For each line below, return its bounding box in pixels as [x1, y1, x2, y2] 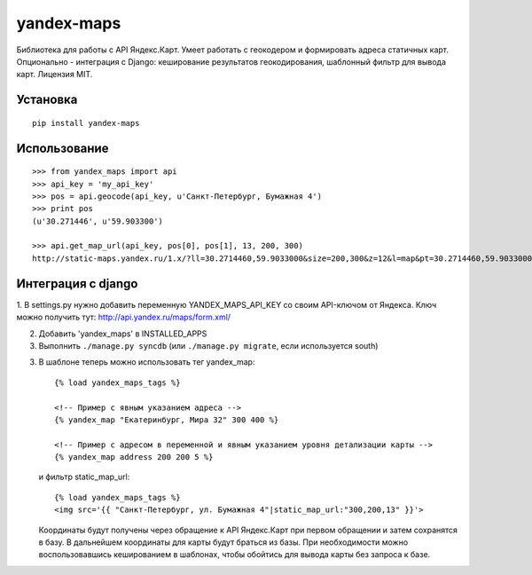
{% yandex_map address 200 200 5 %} [54, 453, 214, 462]
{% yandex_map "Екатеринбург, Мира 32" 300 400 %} [54, 414, 279, 425]
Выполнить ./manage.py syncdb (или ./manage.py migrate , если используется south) [38, 340, 379, 351]
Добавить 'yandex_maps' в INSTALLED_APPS [38, 328, 207, 339]
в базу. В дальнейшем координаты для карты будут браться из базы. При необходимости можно [38, 537, 409, 547]
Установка [16, 92, 78, 107]
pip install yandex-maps [32, 118, 140, 128]
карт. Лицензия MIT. [16, 69, 93, 80]
